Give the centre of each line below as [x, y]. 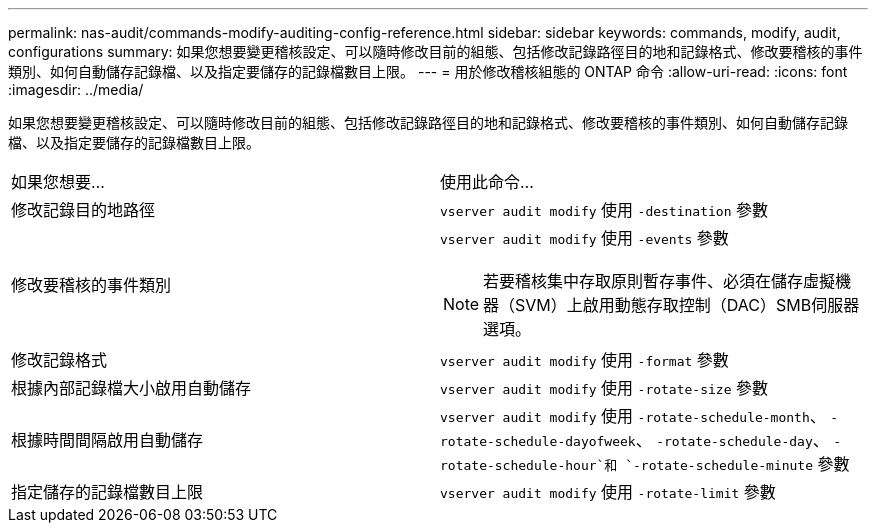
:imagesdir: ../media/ [76, 89]
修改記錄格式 [59, 360]
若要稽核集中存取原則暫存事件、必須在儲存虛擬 [659, 281]
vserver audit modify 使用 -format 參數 [584, 360]
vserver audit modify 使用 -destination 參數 [604, 210]
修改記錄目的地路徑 [83, 210]
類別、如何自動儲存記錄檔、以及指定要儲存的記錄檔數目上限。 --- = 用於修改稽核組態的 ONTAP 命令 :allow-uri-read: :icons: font [428, 71]
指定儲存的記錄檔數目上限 [107, 492]
